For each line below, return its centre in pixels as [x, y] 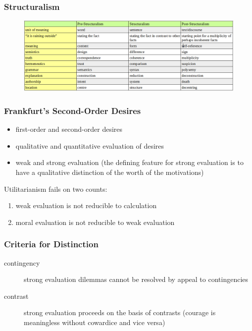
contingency [22, 262]
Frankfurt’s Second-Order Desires [73, 110]
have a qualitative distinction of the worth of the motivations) [110, 172]
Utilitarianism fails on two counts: [56, 189]
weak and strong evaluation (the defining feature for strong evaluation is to [129, 162]
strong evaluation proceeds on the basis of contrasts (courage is [120, 312]
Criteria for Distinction [51, 244]
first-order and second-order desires [69, 129]
